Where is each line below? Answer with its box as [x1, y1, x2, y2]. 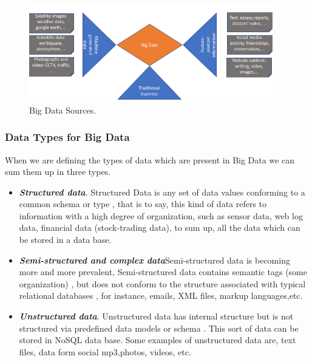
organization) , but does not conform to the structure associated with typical [19, 277, 306, 290]
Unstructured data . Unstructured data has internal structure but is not [19, 310, 294, 323]
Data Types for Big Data [5, 129, 130, 145]
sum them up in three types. [5, 165, 111, 178]
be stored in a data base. [19, 233, 112, 246]
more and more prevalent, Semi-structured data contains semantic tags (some [19, 265, 307, 278]
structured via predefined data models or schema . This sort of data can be [19, 321, 299, 334]
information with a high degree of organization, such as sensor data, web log [19, 209, 303, 222]
